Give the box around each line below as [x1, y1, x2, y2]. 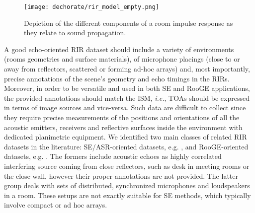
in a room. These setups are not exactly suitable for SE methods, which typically [4, 190, 251, 200]
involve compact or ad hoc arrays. [4, 200, 107, 210]
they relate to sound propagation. [24, 27, 126, 38]
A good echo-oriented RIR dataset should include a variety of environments [4, 44, 234, 54]
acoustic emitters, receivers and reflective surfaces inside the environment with [4, 122, 243, 132]
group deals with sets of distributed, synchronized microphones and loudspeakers [4, 180, 250, 191]
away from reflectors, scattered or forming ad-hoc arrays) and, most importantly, [4, 64, 250, 74]
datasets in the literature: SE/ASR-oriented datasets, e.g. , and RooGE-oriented [4, 141, 249, 151]
